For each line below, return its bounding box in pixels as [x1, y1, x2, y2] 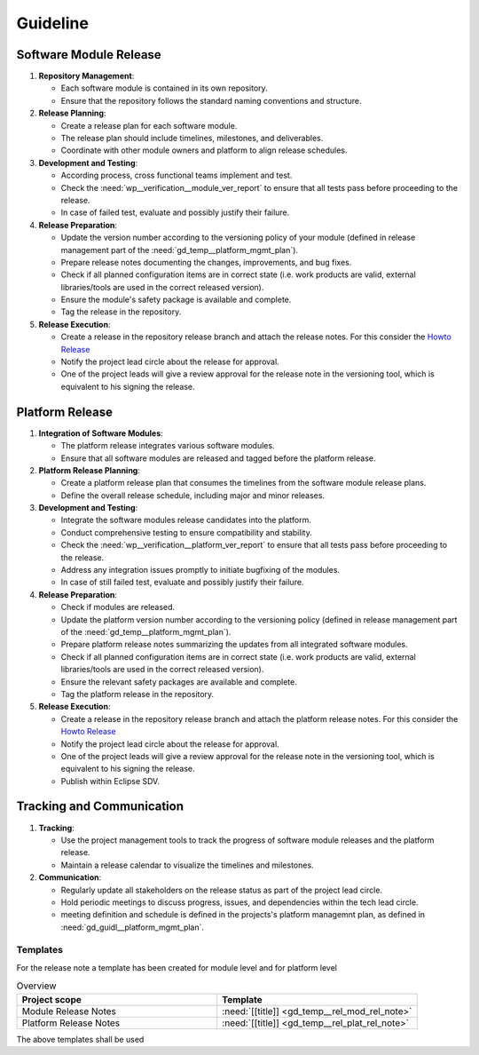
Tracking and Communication [16, 799, 184, 814]
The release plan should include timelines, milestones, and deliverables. [60, 133, 324, 144]
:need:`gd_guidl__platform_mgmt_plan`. [60, 922, 204, 932]
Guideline [16, 13, 89, 33]
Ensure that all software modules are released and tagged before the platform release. [60, 453, 376, 464]
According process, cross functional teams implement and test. [60, 170, 293, 181]
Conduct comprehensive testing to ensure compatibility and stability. [60, 527, 312, 537]
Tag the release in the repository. [60, 306, 182, 317]
